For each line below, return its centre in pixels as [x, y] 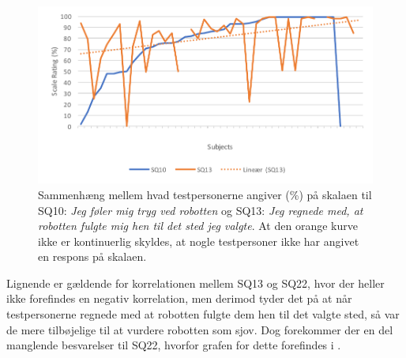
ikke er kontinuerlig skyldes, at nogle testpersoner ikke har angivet [199, 241]
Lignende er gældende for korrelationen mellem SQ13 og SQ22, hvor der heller [195, 283]
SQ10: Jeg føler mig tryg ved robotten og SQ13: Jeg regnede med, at [201, 210]
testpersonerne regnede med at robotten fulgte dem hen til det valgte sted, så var [203, 314]
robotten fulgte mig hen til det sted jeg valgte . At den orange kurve [198, 226]
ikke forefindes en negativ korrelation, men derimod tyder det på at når [179, 298]
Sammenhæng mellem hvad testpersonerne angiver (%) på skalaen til [205, 194]
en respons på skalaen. [92, 256]
